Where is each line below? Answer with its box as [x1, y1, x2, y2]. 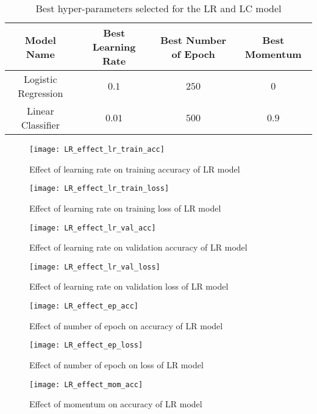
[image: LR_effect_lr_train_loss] [29, 184, 169, 193]
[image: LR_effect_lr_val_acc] [29, 223, 156, 232]
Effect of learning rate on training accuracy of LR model [29, 162, 240, 175]
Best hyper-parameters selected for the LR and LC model [35, 1, 282, 15]
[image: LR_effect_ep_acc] [29, 302, 138, 310]
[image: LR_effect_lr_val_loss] [29, 262, 160, 271]
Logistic [24, 72, 57, 86]
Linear [26, 104, 54, 118]
